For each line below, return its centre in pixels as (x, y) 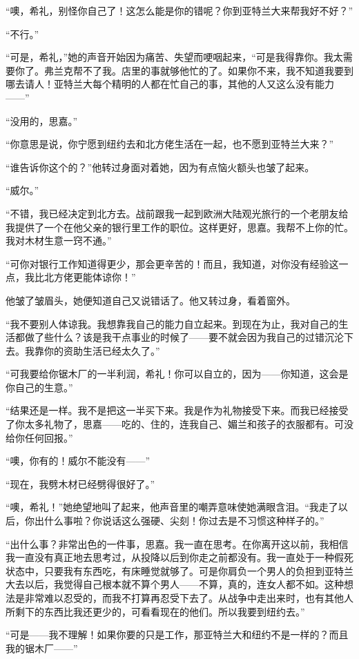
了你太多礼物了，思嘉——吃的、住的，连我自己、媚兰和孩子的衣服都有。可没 (179, 424)
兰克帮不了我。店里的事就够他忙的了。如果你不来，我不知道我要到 (203, 70)
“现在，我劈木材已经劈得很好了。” (80, 483)
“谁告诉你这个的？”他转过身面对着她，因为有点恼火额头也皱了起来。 (160, 167)
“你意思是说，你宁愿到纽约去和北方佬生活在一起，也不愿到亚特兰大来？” (170, 144)
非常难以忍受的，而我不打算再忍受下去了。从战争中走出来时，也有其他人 (189, 598)
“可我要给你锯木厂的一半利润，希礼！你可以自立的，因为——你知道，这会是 (177, 374)
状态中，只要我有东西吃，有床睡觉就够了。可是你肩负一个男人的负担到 (165, 570)
